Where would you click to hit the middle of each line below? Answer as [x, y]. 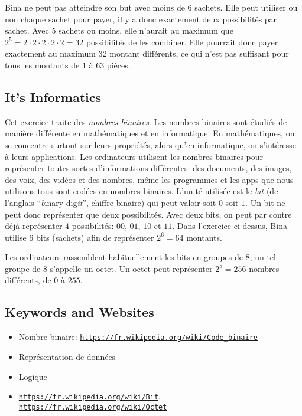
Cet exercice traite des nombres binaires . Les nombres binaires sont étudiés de [146, 121]
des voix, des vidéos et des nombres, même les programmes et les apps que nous [149, 179]
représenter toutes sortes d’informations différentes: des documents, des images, [148, 168]
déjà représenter [34, 226]
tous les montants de [42, 65]
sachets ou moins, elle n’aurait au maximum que [146, 30]
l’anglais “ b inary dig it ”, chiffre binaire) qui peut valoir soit [111, 202]
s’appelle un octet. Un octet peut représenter [131, 268]
